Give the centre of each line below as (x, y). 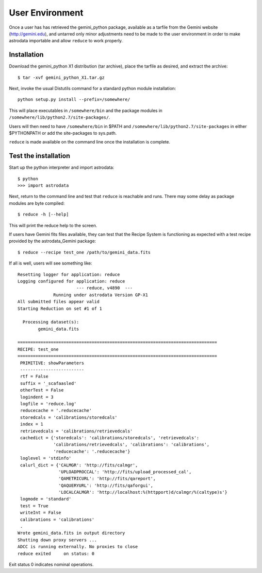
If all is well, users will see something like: (50, 263)
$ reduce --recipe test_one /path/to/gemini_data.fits (84, 252)
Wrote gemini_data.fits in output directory (72, 533)
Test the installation (40, 156)
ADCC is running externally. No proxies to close (78, 547)
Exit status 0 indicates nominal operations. (51, 564)
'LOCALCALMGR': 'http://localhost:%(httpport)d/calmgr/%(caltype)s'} (143, 492)
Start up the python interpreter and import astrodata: (61, 167)
